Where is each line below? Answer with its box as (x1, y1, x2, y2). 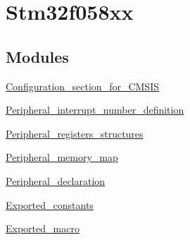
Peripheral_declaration (6, 173, 106, 188)
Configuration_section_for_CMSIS (6, 78, 159, 93)
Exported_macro (6, 221, 80, 236)
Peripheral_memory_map (6, 150, 118, 164)
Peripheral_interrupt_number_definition (6, 102, 184, 117)
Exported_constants (6, 197, 94, 212)
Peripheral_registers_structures (6, 126, 144, 140)
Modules (6, 45, 69, 67)
